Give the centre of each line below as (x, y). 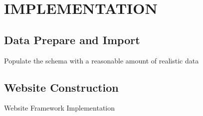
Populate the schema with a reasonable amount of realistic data (101, 60)
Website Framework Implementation (60, 108)
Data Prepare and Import (72, 39)
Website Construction (61, 87)
